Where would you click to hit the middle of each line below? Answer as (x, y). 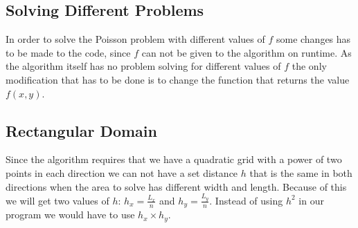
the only (309, 66)
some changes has (313, 39)
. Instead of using (246, 200)
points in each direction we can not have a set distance (122, 172)
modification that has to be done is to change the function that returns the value (178, 79)
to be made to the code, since (68, 52)
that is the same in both (301, 172)
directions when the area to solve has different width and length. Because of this (176, 186)
